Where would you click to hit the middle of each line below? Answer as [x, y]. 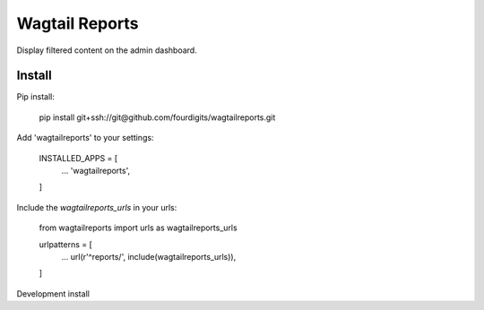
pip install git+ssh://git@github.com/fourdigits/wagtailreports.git [157, 117]
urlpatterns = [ [66, 244]
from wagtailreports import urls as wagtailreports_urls [138, 228]
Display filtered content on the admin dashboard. [107, 50]
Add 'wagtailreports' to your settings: [85, 138]
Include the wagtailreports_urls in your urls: [97, 207]
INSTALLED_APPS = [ [78, 158]
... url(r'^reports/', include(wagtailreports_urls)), [149, 256]
